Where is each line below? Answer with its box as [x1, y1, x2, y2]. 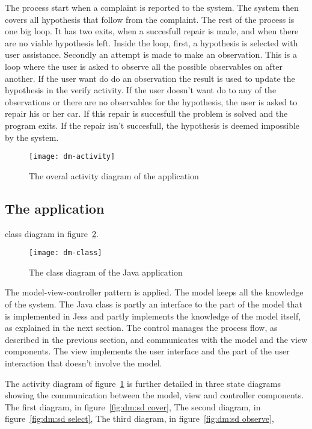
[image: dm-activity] [29, 152, 115, 161]
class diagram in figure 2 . [5, 227, 99, 239]
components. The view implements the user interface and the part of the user [5, 345, 290, 357]
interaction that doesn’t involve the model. [5, 356, 162, 369]
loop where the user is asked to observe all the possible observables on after [5, 60, 283, 72]
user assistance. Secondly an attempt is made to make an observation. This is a [5, 48, 297, 61]
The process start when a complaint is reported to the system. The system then [5, 1, 299, 13]
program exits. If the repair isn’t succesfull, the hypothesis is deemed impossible [5, 119, 300, 131]
